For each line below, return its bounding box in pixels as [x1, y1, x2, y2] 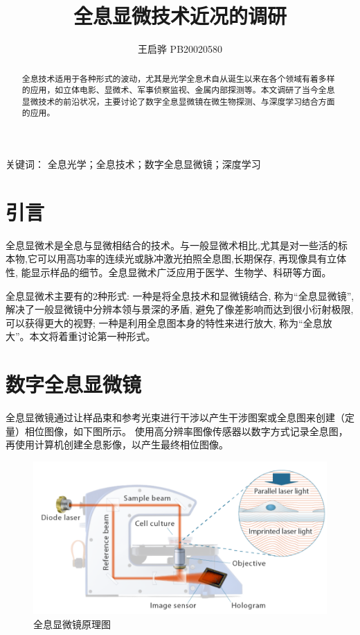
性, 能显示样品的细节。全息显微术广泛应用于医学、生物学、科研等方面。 [6, 265, 332, 280]
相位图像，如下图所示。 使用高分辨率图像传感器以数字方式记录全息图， [24, 423, 348, 438]
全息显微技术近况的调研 [73, 1, 287, 30]
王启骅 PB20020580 [137, 42, 223, 56]
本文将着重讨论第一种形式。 [29, 329, 156, 344]
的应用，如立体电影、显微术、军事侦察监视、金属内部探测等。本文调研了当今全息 [21, 84, 335, 96]
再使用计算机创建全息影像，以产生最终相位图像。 [6, 437, 228, 452]
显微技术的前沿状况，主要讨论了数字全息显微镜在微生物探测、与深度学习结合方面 [21, 95, 335, 107]
